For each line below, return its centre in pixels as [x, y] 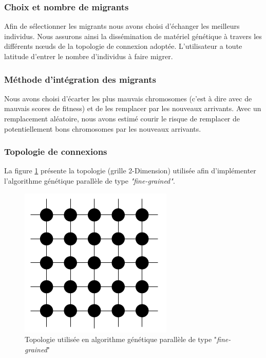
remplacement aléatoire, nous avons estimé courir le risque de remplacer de [122, 118]
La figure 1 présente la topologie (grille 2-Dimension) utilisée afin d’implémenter [130, 171]
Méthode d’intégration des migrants [80, 79]
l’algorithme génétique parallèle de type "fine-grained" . [90, 181]
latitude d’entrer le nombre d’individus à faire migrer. [89, 56]
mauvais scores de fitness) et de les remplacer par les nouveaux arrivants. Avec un [133, 108]
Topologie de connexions [56, 151]
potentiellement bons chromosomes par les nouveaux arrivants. [103, 128]
